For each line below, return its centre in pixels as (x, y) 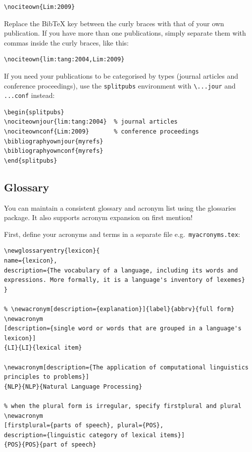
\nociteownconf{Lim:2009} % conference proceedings (101, 132)
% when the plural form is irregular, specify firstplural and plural (123, 406)
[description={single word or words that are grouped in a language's (123, 329)
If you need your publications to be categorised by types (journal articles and (121, 75)
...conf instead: (29, 95)
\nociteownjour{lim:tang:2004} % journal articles (91, 122)
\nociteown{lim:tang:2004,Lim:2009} (64, 60)
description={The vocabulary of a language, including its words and (121, 270)
